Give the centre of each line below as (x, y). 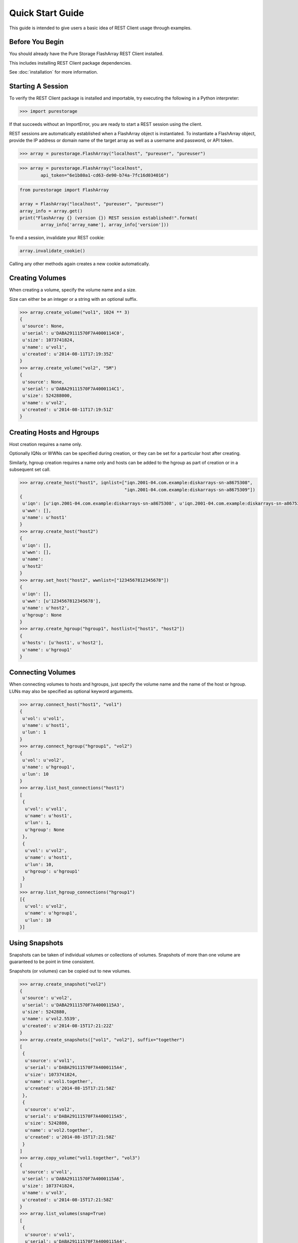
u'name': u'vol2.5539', (51, 1019)
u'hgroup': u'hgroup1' (53, 872)
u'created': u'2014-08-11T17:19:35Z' (68, 354)
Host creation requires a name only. (46, 444)
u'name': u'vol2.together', (59, 1130)
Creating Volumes (38, 278)
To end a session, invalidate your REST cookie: (57, 238)
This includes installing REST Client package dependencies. (70, 63)
